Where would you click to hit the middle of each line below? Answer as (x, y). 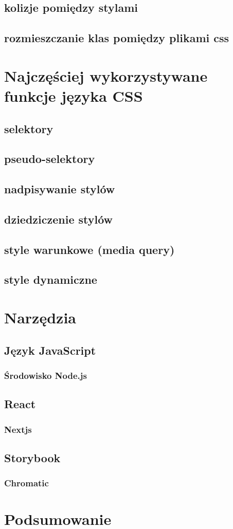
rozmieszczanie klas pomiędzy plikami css (117, 38)
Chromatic (26, 483)
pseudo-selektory (50, 159)
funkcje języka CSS (74, 95)
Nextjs (18, 429)
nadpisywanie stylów (60, 189)
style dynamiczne (51, 279)
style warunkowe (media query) (89, 249)
